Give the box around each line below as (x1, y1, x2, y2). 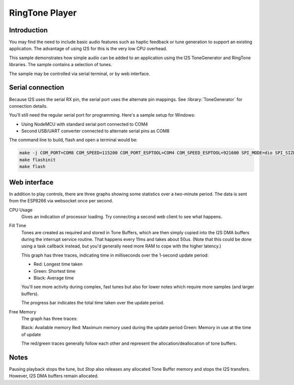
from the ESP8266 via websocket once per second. (9, 198, 113, 204)
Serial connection (9, 83, 65, 92)
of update (21, 331, 41, 337)
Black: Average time (33, 275, 74, 281)
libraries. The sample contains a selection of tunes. (9, 62, 112, 68)
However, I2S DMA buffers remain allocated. (9, 373, 99, 379)
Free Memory (9, 309, 36, 314)
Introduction (9, 26, 48, 34)
